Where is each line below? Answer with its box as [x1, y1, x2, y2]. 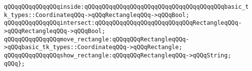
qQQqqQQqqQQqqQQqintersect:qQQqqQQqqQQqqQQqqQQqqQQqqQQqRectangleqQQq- [4, 19, 242, 27]
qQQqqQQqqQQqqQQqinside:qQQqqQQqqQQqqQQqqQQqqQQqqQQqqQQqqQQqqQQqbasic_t [4, 3, 249, 10]
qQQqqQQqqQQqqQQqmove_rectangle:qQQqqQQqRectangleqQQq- [4, 35, 189, 43]
